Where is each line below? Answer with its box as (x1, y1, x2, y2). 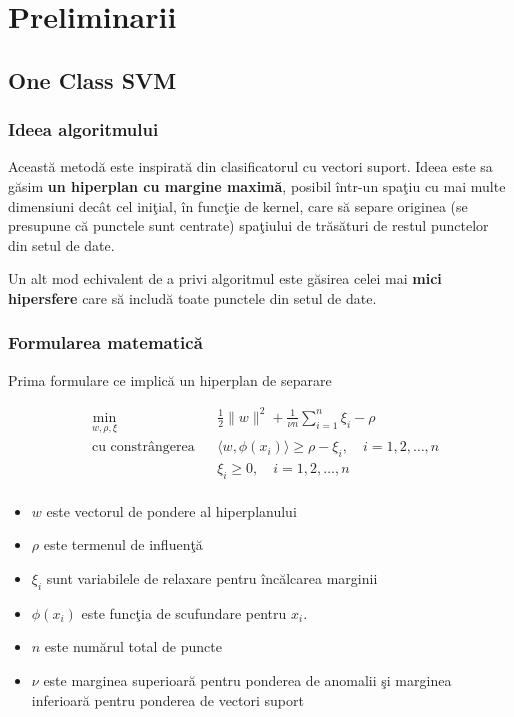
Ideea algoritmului (8, 117, 159, 142)
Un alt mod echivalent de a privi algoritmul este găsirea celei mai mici (8, 268, 442, 289)
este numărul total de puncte (44, 636, 222, 657)
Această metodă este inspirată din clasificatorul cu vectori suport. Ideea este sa (8, 156, 493, 177)
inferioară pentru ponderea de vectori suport (31, 689, 304, 710)
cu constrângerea (91, 440, 195, 455)
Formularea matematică (8, 330, 203, 355)
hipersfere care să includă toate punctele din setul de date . (8, 287, 377, 308)
